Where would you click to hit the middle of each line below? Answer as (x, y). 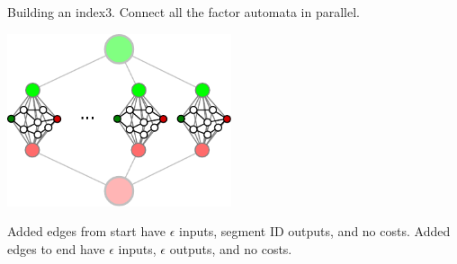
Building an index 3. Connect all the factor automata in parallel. (184, 12)
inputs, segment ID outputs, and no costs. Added (315, 231)
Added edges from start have (86, 231)
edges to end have (56, 248)
